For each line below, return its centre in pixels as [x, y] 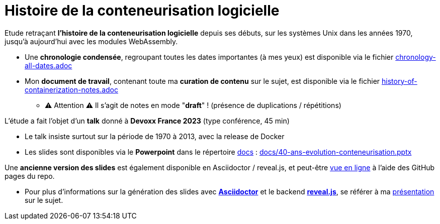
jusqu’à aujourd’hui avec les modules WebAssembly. [91, 41]
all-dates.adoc [49, 65]
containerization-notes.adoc [71, 89]
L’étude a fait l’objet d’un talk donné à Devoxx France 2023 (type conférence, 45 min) [147, 121]
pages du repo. [30, 176]
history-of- [400, 81]
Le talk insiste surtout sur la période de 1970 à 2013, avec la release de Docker [155, 136]
